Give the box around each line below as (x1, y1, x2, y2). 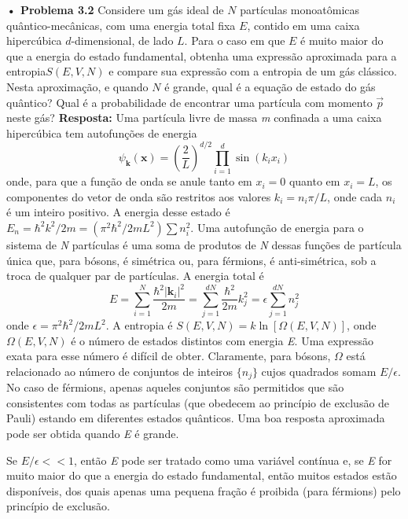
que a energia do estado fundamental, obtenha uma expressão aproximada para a (6, 47, 397, 64)
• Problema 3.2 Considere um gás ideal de (6, 2, 224, 17)
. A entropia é (105, 317, 173, 333)
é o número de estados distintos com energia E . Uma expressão (71, 332, 374, 348)
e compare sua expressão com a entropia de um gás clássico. (108, 63, 398, 79)
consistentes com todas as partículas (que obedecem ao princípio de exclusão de (6, 394, 390, 410)
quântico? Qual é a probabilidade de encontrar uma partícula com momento (6, 94, 373, 110)
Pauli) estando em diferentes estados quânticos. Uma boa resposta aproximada (6, 410, 385, 426)
